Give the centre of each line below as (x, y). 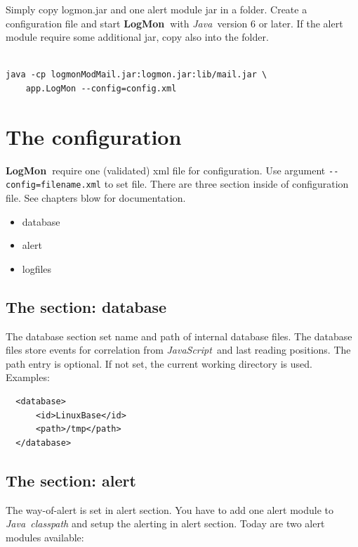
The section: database (86, 306)
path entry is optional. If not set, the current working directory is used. (159, 363)
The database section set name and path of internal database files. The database (179, 336)
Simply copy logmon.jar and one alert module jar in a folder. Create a (157, 9)
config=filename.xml (54, 185)
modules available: (45, 537)
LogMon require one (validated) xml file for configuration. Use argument (166, 170)
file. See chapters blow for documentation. (96, 198)
